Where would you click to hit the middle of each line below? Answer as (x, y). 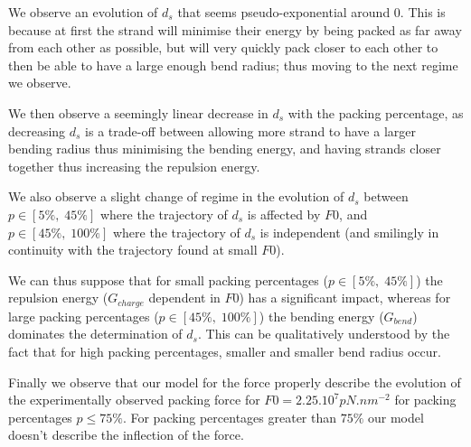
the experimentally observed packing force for (134, 400)
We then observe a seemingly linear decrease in (138, 112)
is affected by (284, 214)
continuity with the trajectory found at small (133, 250)
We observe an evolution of (83, 12)
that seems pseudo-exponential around (284, 12)
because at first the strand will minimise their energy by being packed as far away (235, 29)
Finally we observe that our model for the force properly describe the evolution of (235, 382)
